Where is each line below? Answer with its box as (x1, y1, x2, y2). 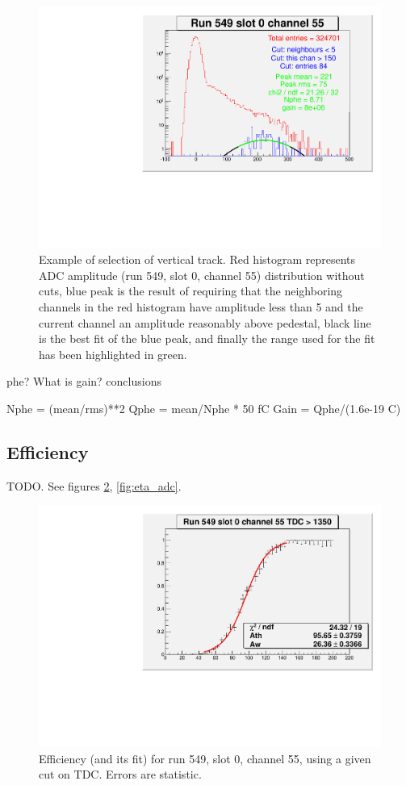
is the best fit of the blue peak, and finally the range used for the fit (39, 330, 375, 347)
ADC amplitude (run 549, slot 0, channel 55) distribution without (39, 266, 365, 283)
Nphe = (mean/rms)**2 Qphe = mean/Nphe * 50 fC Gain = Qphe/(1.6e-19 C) (6, 400, 401, 416)
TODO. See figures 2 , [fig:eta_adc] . (6, 477, 182, 494)
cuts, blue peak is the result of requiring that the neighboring (39, 282, 343, 299)
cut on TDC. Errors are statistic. (39, 766, 202, 783)
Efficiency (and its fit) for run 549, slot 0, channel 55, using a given (39, 750, 371, 766)
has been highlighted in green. (39, 345, 187, 362)
